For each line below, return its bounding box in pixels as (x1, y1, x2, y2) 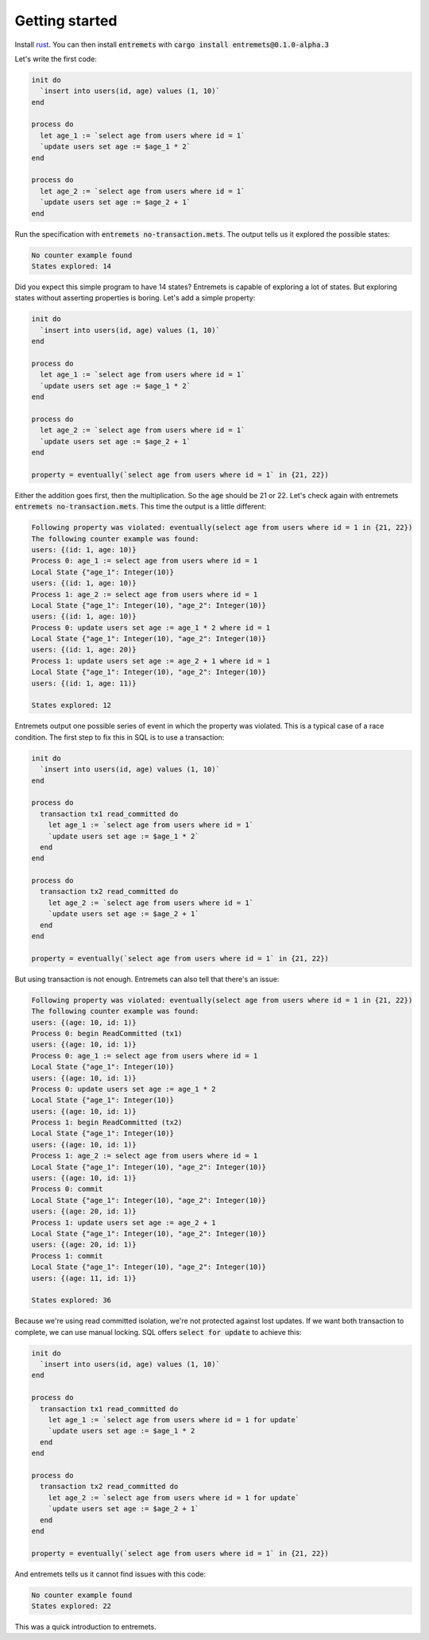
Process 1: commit (31, 1251, 103, 1260)
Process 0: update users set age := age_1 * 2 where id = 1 (31, 623, 271, 632)
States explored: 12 (31, 701, 111, 710)
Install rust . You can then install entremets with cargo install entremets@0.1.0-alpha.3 (14, 40, 330, 49)
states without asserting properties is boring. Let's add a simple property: (14, 293, 256, 303)
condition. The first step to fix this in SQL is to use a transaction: (14, 732, 225, 742)
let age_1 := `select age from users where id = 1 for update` (48, 1415, 300, 1425)
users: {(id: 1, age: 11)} (31, 679, 137, 687)
